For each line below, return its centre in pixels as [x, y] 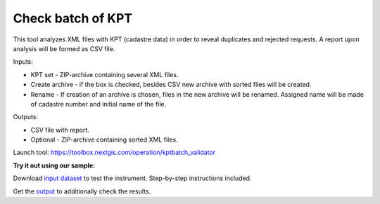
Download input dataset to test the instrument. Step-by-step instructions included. [132, 178]
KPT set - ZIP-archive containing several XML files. [104, 74]
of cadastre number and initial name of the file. [99, 104]
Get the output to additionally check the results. [82, 191]
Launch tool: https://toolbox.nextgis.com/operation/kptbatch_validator [114, 152]
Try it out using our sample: [54, 165]
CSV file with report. [60, 130]
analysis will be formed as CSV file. [64, 48]
